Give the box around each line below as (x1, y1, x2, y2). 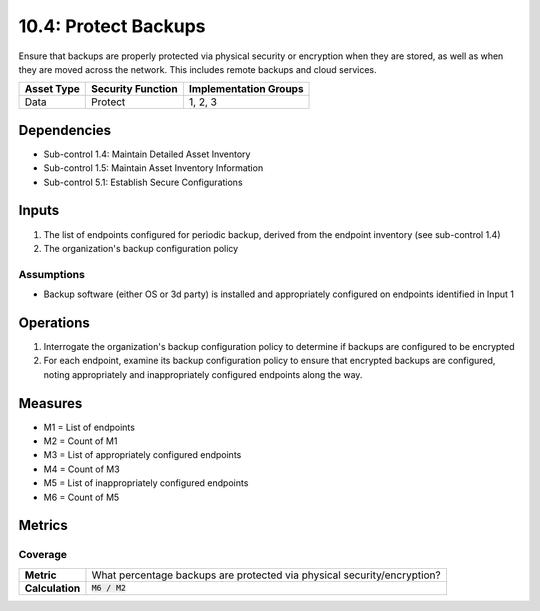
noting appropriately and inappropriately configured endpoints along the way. (43, 368, 363, 380)
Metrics (18, 517, 69, 534)
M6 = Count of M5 (43, 491, 120, 503)
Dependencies (18, 121, 112, 139)
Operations (18, 314, 90, 331)
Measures (18, 395, 83, 412)
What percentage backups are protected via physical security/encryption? (91, 568, 441, 582)
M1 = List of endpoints (43, 421, 135, 433)
